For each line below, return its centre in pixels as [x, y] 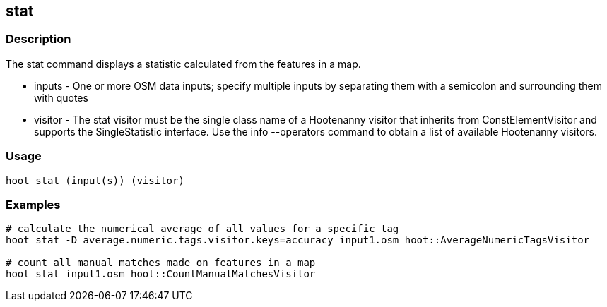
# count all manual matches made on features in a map [161, 263]
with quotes [61, 97]
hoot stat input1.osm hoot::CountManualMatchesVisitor [161, 274]
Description [39, 39]
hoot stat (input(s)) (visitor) [95, 180]
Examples [33, 204]
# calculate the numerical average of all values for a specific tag [202, 229]
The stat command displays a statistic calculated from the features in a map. [183, 64]
